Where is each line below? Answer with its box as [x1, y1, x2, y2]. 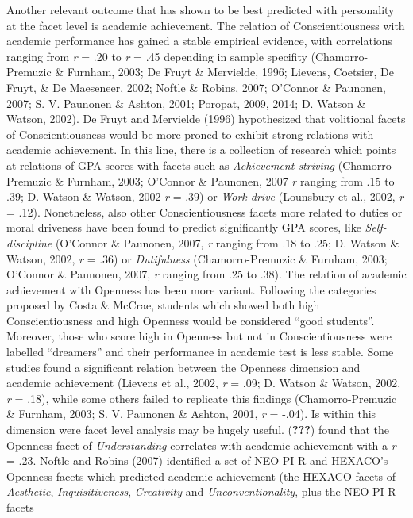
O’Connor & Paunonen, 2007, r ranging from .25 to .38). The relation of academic [6, 266, 407, 282]
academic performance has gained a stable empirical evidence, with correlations [6, 33, 393, 49]
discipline [6, 234, 52, 251]
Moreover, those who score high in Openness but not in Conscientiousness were [6, 328, 392, 344]
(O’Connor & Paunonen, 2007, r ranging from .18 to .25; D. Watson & [55, 234, 399, 251]
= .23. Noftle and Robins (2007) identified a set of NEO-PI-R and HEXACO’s [6, 452, 388, 469]
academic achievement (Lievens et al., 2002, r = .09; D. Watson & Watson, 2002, [6, 374, 401, 391]
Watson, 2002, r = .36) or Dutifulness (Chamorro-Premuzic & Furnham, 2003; [6, 250, 388, 267]
